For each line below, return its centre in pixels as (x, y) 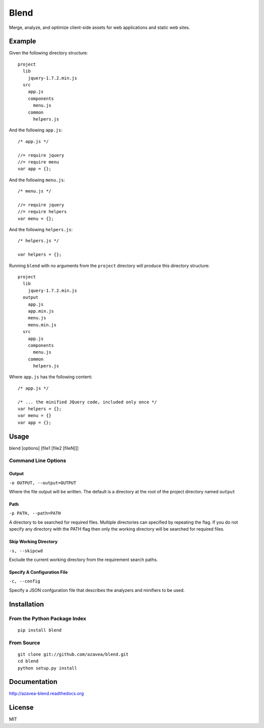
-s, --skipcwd (26, 551)
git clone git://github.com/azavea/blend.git (73, 654)
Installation (26, 604)
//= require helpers (42, 212)
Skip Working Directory (33, 542)
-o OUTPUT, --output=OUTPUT (43, 483)
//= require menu (38, 162)
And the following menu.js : (37, 180)
